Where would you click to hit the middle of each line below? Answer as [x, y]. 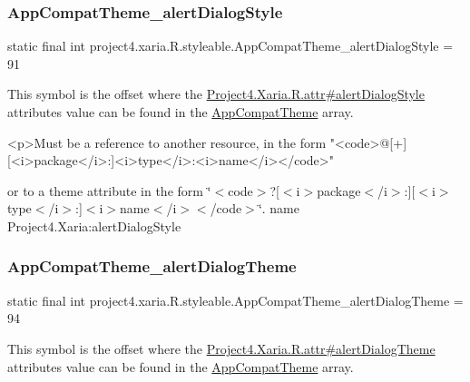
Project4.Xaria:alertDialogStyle [94, 225]
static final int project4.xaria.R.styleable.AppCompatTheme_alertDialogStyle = [230, 46]
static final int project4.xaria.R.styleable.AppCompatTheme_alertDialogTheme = [235, 300]
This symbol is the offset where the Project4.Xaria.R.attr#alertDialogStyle [216, 94]
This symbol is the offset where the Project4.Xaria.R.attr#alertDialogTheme [221, 348]
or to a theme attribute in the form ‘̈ [109, 190]
